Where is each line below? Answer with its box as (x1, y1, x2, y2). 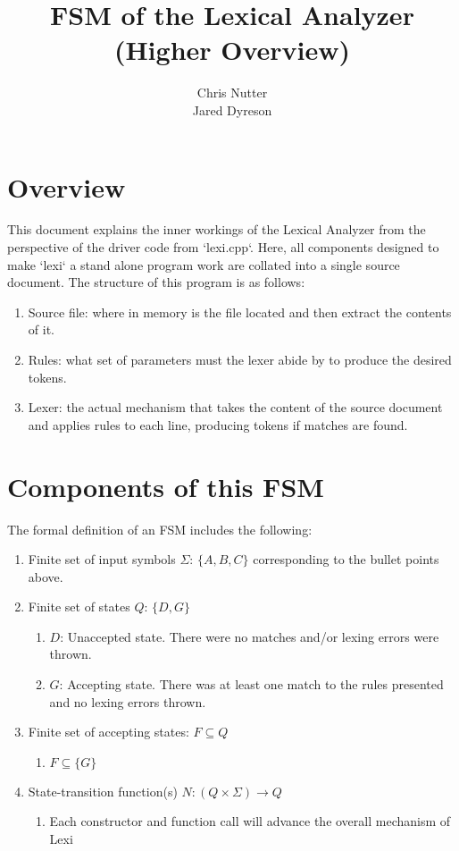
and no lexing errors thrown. (49, 692, 206, 711)
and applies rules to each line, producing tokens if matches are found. (28, 415, 408, 434)
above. (28, 567, 63, 586)
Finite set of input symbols (28, 550, 176, 569)
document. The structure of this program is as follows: (7, 273, 305, 291)
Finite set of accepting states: (28, 722, 189, 741)
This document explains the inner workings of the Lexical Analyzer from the (7, 220, 426, 239)
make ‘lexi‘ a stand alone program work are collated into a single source (7, 255, 400, 274)
